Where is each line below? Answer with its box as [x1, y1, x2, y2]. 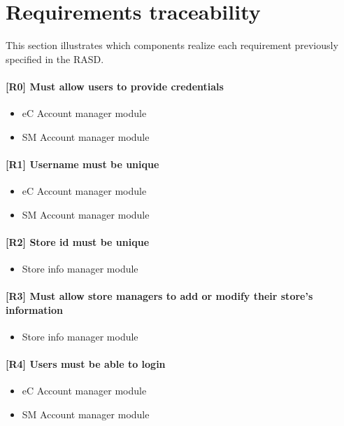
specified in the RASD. [6, 51, 104, 66]
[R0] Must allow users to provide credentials [6, 78, 224, 93]
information [6, 302, 63, 317]
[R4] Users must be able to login [6, 357, 166, 371]
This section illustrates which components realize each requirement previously [6, 38, 338, 53]
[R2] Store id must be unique [6, 234, 150, 249]
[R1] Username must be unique [6, 156, 159, 171]
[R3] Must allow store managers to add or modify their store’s [6, 289, 313, 303]
